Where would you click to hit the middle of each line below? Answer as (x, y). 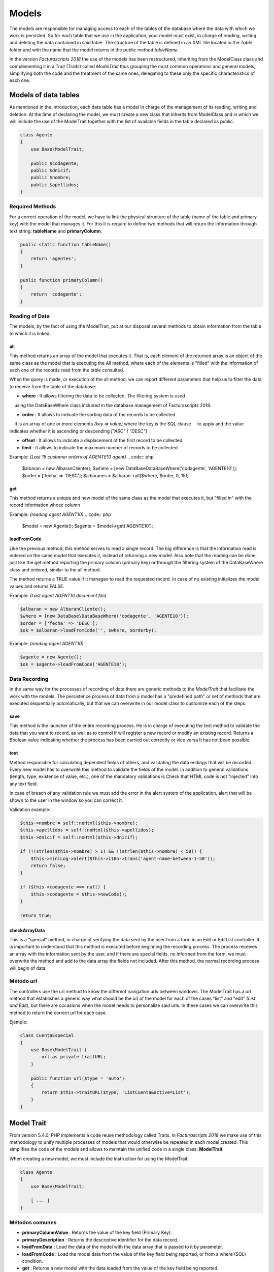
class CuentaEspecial (47, 1036)
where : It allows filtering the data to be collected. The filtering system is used (104, 396)
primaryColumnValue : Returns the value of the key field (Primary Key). (97, 1233)
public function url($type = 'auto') (78, 1078)
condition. (32, 1261)
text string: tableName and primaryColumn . (56, 231)
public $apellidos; (55, 185)
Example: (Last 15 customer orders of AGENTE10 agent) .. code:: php (82, 457)
